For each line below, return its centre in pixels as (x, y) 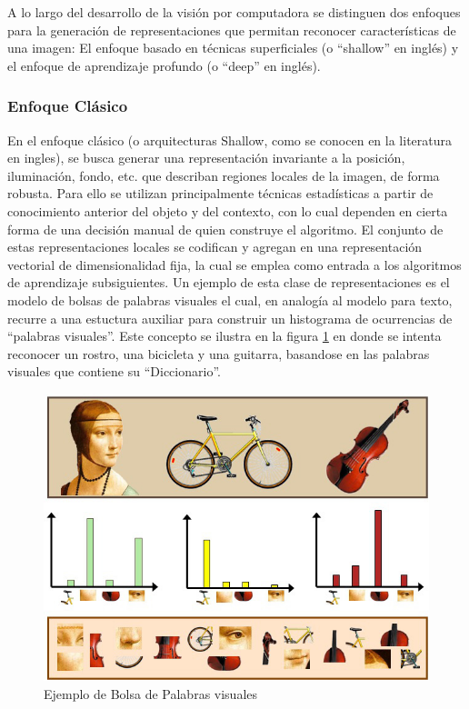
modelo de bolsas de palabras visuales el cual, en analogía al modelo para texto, (230, 300)
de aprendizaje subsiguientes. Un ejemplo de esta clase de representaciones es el (229, 282)
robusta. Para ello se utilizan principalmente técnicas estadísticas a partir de (220, 193)
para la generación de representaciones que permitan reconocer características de (232, 30)
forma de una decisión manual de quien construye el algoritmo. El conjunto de (225, 229)
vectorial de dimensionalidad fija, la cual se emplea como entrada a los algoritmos (234, 264)
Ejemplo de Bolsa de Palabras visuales (151, 693)
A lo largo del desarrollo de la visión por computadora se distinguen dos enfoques (234, 12)
